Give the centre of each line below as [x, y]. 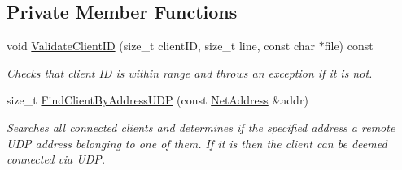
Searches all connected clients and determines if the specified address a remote [201, 127]
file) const [349, 46]
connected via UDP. [56, 159]
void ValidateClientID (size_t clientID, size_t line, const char [161, 46]
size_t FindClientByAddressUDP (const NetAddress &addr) [157, 100]
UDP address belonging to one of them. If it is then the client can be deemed [197, 143]
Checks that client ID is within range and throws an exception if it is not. [190, 72]
